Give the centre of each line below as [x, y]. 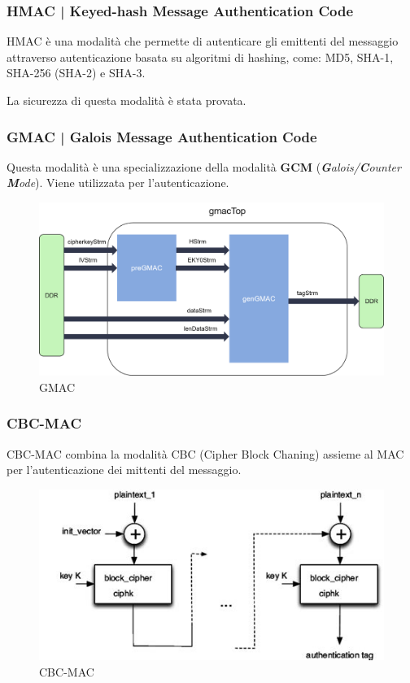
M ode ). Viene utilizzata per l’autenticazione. [118, 183]
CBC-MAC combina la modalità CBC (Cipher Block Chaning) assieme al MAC [205, 453]
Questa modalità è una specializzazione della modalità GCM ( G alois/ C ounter [204, 166]
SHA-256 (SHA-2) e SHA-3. [76, 73]
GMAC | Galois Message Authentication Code [162, 136]
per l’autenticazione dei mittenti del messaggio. [124, 470]
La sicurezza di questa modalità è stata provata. [126, 100]
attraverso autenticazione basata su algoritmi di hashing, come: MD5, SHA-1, [200, 57]
